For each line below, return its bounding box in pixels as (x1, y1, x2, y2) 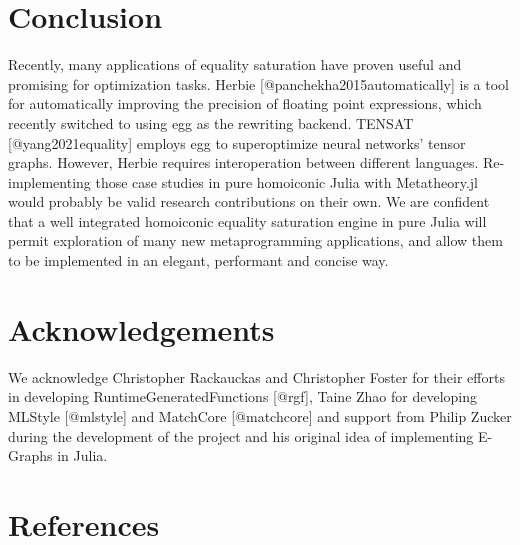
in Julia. (57, 445, 108, 466)
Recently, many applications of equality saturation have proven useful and (8, 54, 462, 75)
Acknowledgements (8, 308, 275, 349)
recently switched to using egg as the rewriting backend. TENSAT (8, 112, 414, 133)
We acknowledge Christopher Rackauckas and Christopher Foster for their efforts (8, 366, 505, 387)
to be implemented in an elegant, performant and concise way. (8, 250, 389, 271)
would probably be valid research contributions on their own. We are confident (8, 191, 490, 212)
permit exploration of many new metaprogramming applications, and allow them (8, 230, 503, 251)
